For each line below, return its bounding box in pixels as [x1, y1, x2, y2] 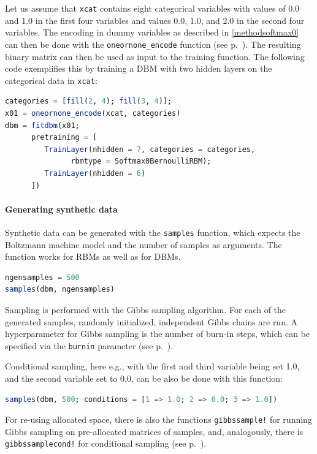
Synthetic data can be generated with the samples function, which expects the [5, 225, 300, 238]
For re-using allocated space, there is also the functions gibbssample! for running [5, 413, 312, 426]
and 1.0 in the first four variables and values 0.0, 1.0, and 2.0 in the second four [5, 13, 305, 26]
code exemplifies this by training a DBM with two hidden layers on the [5, 62, 272, 75]
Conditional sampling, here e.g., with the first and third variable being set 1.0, [5, 360, 300, 373]
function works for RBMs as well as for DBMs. [5, 250, 181, 263]
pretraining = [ [31, 133, 97, 142]
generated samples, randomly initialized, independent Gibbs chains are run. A [5, 315, 297, 328]
